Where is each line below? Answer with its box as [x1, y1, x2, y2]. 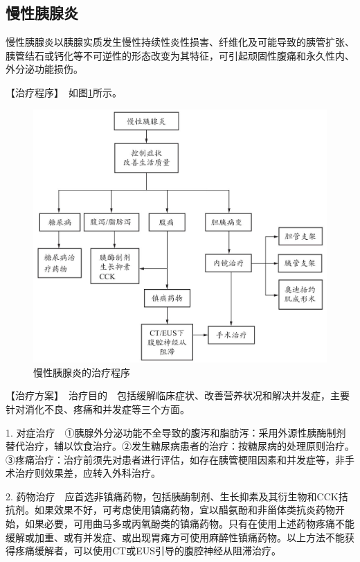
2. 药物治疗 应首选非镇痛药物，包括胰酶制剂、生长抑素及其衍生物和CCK [6, 489, 339, 503]
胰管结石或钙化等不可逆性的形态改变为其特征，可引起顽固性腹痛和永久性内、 [6, 48, 354, 62]
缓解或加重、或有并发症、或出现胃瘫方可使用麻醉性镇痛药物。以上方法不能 [6, 529, 345, 544]
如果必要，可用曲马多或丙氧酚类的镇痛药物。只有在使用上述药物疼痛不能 [24, 516, 354, 531]
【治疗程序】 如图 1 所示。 [6, 85, 122, 99]
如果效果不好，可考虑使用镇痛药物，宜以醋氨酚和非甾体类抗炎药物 [34, 502, 335, 517]
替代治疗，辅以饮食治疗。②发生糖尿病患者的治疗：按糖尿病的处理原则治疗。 [6, 439, 354, 453]
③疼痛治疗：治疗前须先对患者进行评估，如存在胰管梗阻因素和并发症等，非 [6, 452, 345, 466]
